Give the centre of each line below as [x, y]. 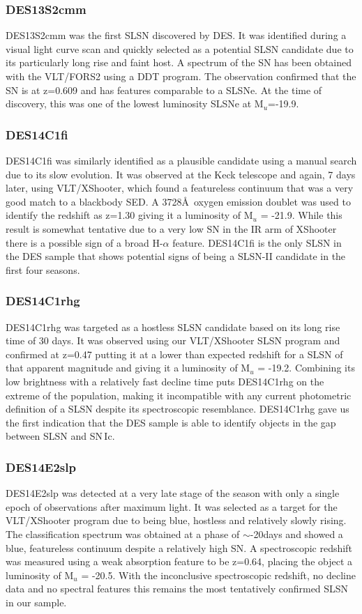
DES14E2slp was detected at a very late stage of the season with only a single [173, 493]
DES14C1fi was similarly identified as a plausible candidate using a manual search [181, 160]
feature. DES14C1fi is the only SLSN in [257, 242]
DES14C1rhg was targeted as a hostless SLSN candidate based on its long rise [173, 327]
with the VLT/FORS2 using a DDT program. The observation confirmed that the [181, 76]
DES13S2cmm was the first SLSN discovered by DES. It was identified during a [176, 35]
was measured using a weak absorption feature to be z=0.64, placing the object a [179, 561]
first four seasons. [43, 269]
